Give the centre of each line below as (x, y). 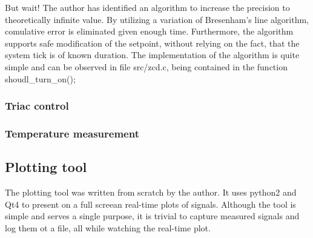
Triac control (37, 106)
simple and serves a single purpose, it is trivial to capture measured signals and (152, 216)
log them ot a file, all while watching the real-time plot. (108, 227)
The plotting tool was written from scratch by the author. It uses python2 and (151, 192)
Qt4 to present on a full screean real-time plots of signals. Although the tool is (150, 204)
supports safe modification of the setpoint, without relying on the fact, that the (152, 43)
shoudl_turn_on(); (40, 78)
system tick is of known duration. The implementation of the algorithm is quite (152, 55)
